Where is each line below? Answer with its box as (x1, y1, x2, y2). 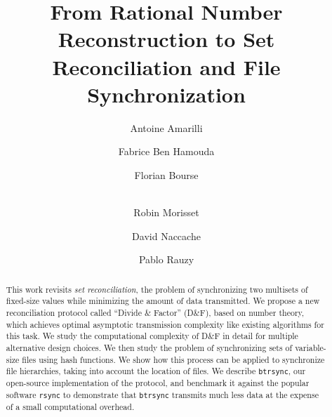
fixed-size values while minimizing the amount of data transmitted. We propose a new (6, 295, 320, 307)
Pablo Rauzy (138, 252, 194, 267)
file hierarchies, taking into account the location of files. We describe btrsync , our (6, 365, 306, 377)
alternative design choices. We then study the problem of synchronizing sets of (6, 341, 293, 353)
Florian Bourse (134, 167, 199, 182)
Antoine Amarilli (130, 120, 203, 135)
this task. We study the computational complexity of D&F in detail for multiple (6, 330, 298, 342)
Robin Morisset (133, 205, 199, 220)
